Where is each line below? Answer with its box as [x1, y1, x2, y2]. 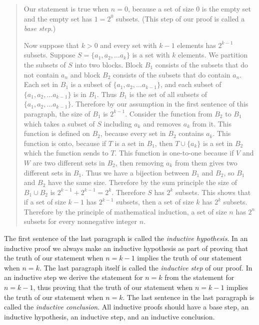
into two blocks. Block [74, 59, 143, 69]
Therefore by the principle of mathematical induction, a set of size [23, 206, 227, 216]
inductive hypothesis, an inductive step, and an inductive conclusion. [4, 311, 215, 321]
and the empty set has [23, 13, 92, 23]
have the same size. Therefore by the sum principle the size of [48, 177, 237, 187]
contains [178, 128, 204, 138]
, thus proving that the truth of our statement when [33, 282, 193, 292]
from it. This [192, 118, 231, 128]
